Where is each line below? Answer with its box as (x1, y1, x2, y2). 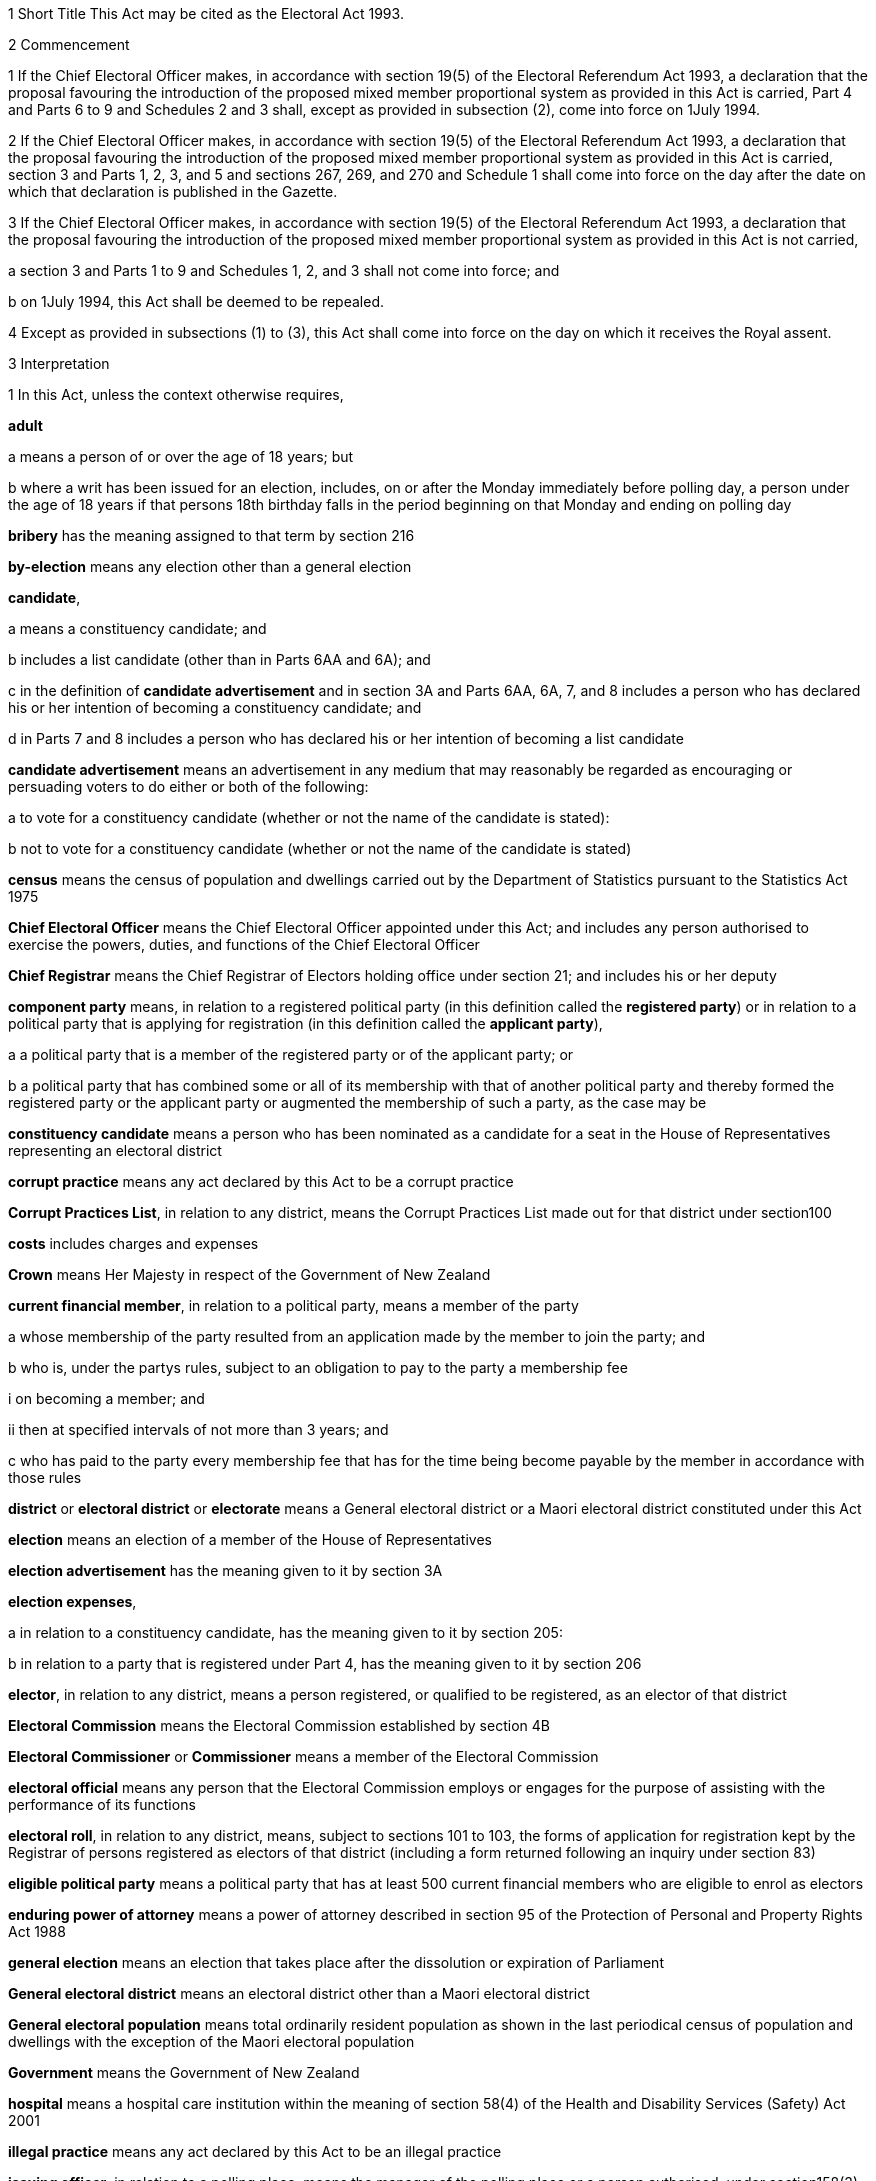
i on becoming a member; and (8, 1390, 205, 1407)
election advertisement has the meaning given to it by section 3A (8, 1562, 443, 1579)
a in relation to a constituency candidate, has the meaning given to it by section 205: (8, 1624, 563, 1641)
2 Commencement (8, 36, 130, 53)
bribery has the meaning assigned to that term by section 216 (8, 527, 415, 544)
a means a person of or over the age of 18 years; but (8, 448, 354, 465)
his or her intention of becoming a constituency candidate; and (8, 699, 422, 716)
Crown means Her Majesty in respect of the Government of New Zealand (8, 1266, 491, 1283)
